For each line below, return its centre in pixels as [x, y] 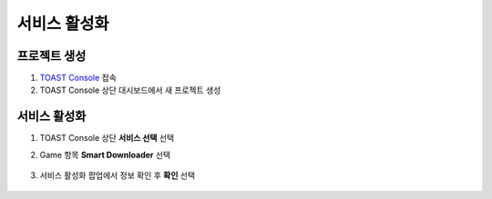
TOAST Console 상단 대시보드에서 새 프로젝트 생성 [130, 90]
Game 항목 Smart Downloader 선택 [105, 154]
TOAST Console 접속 [78, 78]
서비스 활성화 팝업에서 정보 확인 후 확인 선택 [118, 175]
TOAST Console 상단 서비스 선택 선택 [107, 138]
